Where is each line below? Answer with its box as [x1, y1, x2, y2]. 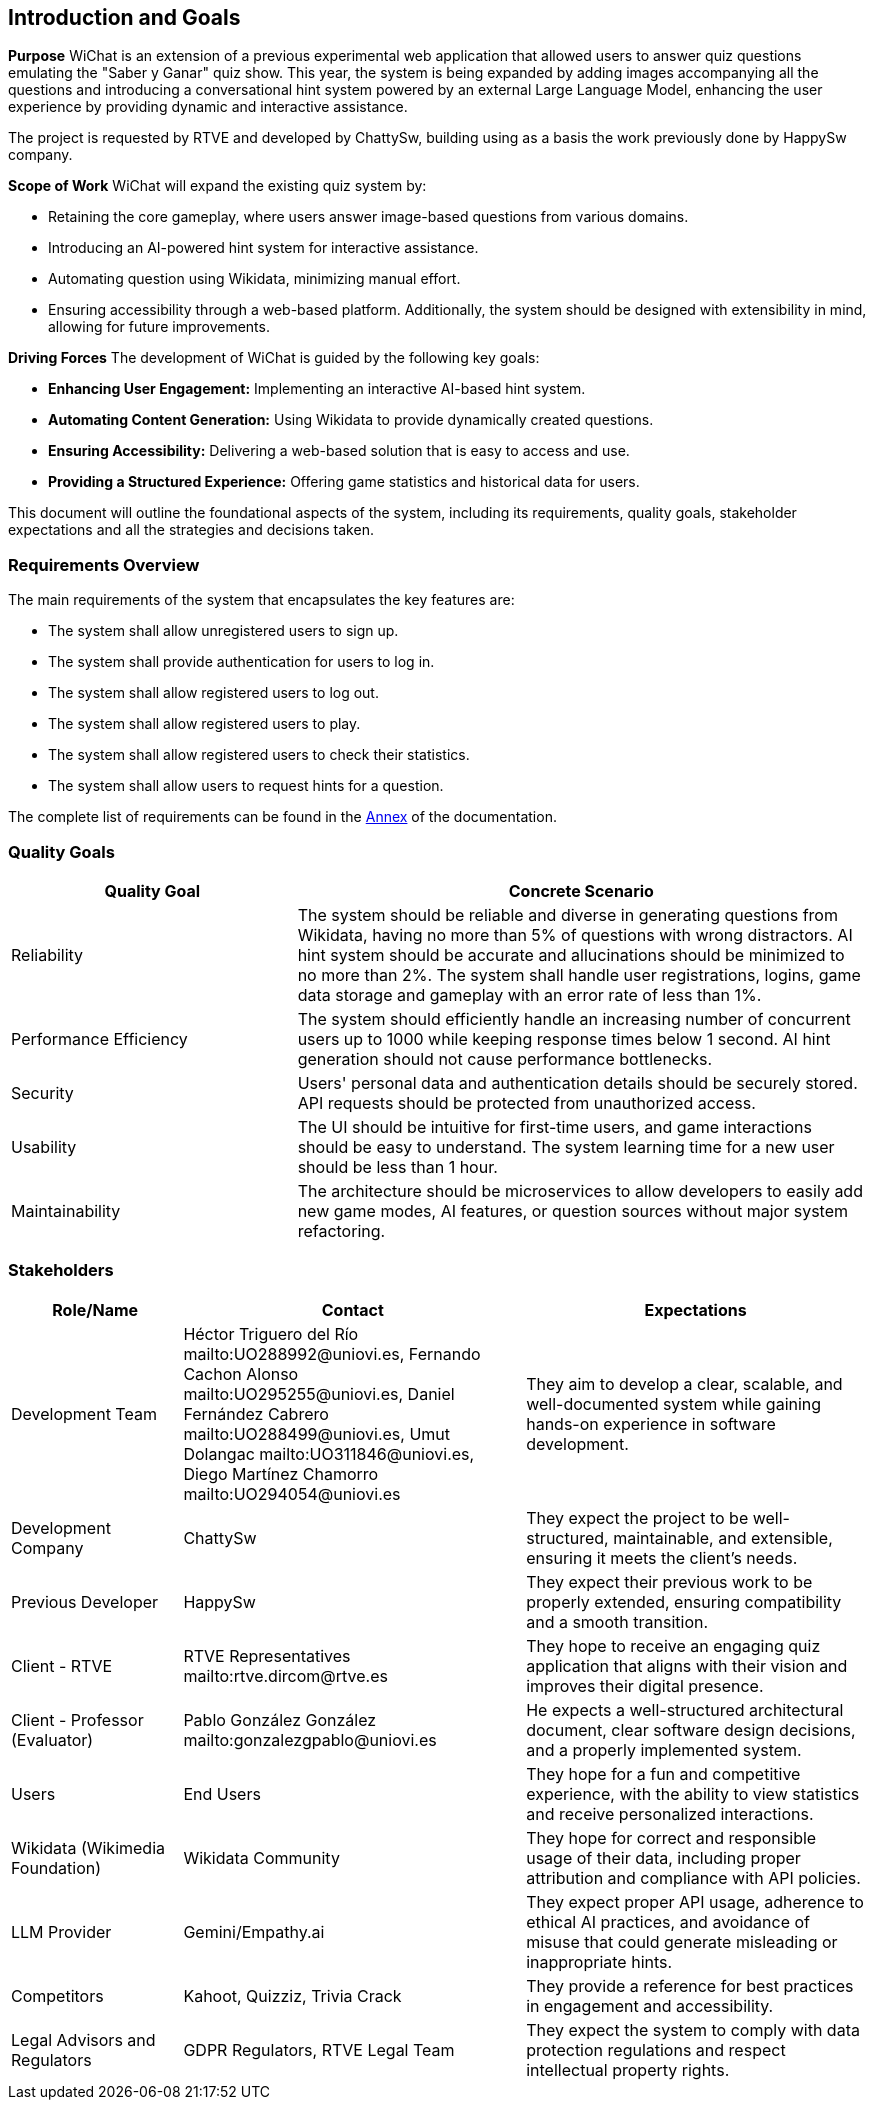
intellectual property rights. [526, 2059, 730, 2080]
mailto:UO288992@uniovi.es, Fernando [183, 1343, 481, 1364]
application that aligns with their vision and [526, 1655, 848, 1676]
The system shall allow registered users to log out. [48, 684, 379, 702]
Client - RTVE [11, 1655, 113, 1676]
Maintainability [11, 1200, 121, 1221]
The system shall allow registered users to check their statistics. [48, 746, 470, 764]
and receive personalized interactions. [526, 1803, 814, 1824]
